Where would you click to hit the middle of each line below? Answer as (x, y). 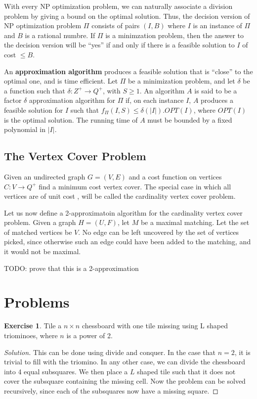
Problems (37, 302)
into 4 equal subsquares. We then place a (66, 371)
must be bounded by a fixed (190, 119)
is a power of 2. (89, 335)
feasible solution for (34, 110)
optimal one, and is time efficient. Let (61, 81)
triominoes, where (31, 335)
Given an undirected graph (45, 176)
